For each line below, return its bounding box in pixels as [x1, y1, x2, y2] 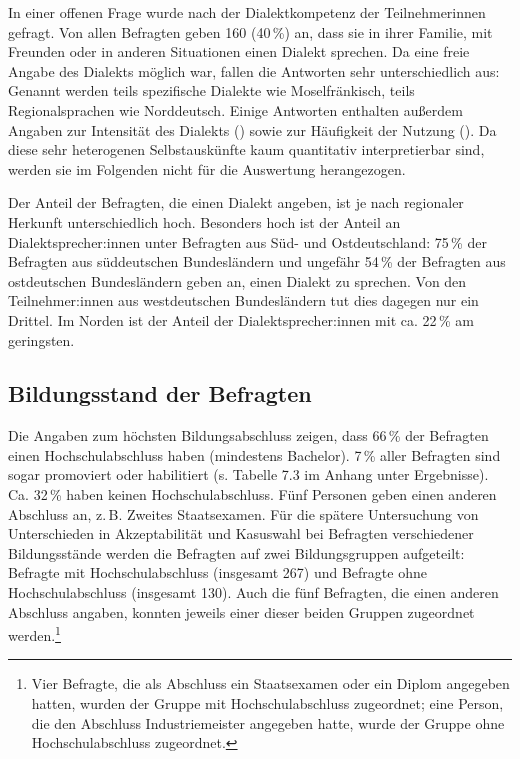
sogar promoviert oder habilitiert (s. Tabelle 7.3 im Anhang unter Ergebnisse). [8, 464, 489, 485]
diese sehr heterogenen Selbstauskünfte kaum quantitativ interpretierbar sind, [8, 139, 485, 160]
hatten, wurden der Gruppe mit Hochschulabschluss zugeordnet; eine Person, [31, 693, 504, 714]
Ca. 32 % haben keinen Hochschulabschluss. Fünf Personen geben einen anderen [8, 484, 497, 505]
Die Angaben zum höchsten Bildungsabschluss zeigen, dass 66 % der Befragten [8, 425, 489, 446]
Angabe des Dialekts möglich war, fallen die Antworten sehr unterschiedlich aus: [8, 60, 500, 81]
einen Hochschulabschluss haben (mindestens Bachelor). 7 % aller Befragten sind [8, 444, 501, 465]
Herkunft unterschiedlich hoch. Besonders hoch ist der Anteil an [8, 211, 401, 232]
